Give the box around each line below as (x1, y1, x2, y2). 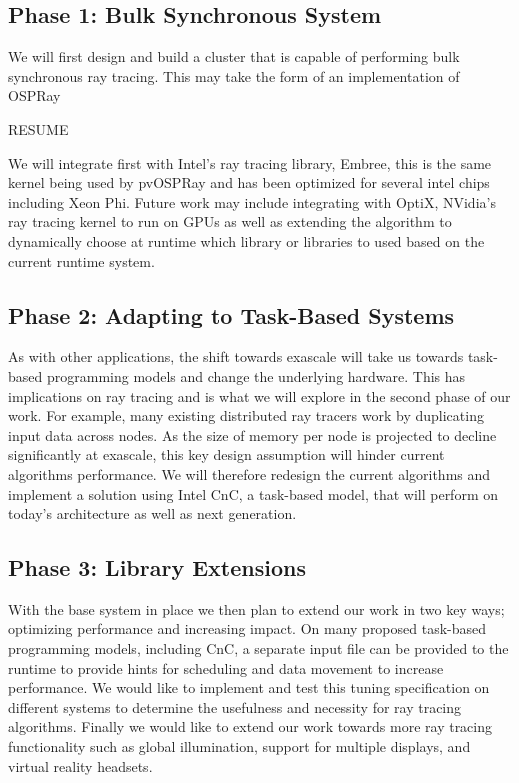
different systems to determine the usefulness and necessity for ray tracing (8, 696, 462, 717)
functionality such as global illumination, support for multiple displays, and (8, 736, 471, 757)
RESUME (8, 118, 69, 139)
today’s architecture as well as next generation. (8, 503, 297, 524)
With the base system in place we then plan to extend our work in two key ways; (8, 598, 505, 619)
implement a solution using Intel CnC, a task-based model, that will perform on (8, 483, 498, 504)
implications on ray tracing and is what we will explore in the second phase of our (8, 385, 511, 406)
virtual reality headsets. (8, 755, 153, 776)
